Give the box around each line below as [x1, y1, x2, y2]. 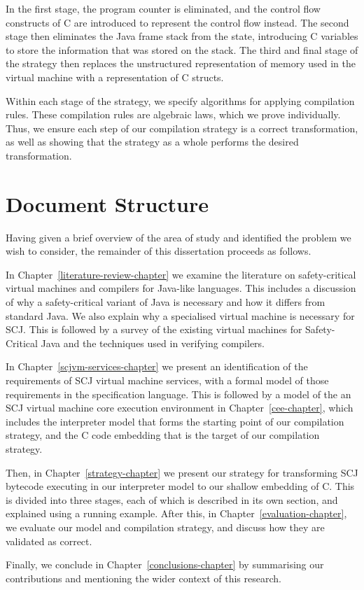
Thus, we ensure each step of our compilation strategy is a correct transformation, [6, 120, 358, 135]
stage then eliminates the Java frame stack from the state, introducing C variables [6, 29, 358, 43]
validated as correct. [6, 533, 92, 548]
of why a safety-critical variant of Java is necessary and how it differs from [6, 295, 325, 309]
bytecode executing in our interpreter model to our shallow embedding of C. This [6, 479, 355, 493]
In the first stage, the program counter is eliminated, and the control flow [6, 1, 321, 15]
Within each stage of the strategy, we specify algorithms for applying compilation [6, 93, 355, 108]
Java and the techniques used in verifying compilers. [41, 335, 265, 350]
